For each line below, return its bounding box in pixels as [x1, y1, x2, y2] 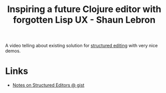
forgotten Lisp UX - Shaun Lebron [13, 14, 155, 26]
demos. [5, 48, 21, 54]
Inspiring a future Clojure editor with [7, 4, 161, 15]
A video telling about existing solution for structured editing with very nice [5, 43, 158, 49]
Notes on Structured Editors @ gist [12, 82, 85, 88]
